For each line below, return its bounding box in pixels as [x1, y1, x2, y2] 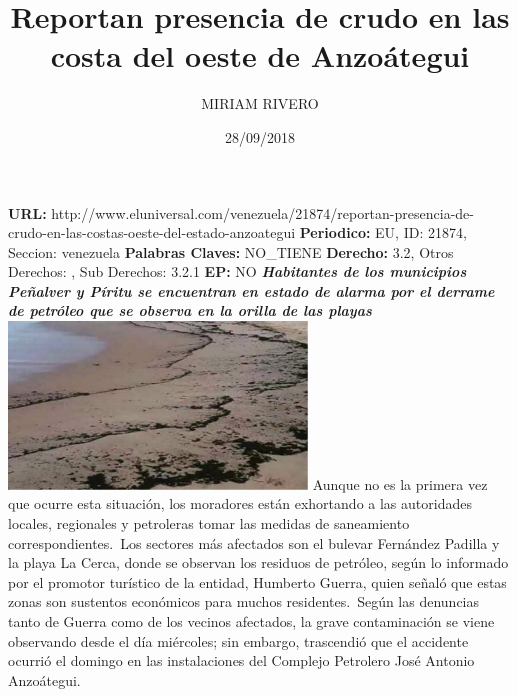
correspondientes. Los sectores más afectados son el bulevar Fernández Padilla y [8, 532, 500, 553]
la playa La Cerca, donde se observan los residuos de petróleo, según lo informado [8, 552, 509, 573]
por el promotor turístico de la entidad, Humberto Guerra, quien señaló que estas [8, 571, 507, 592]
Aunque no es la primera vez [312, 473, 488, 494]
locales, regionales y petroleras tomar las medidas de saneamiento [8, 513, 410, 533]
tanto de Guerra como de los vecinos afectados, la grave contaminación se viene [8, 610, 495, 631]
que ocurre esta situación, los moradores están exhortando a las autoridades [8, 493, 472, 514]
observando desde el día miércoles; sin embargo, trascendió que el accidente [8, 630, 469, 651]
